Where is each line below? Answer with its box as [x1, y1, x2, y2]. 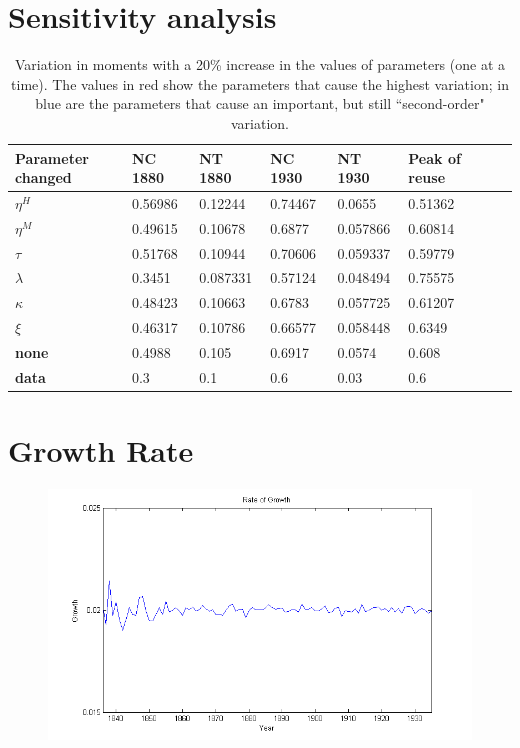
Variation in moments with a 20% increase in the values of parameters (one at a [14, 54, 506, 75]
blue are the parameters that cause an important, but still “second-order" [35, 93, 485, 114]
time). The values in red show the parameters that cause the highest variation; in [11, 73, 509, 94]
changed [15, 167, 72, 188]
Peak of [408, 147, 461, 168]
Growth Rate [8, 430, 194, 471]
